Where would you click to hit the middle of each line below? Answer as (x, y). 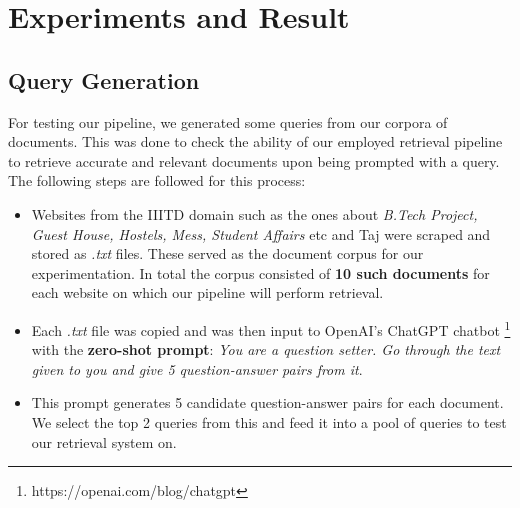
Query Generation (104, 79)
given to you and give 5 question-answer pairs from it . (197, 368)
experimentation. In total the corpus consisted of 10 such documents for (260, 272)
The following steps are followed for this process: (157, 180)
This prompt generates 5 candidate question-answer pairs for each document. (267, 402)
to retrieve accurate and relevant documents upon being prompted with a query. (254, 160)
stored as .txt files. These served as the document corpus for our (227, 253)
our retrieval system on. (104, 441)
